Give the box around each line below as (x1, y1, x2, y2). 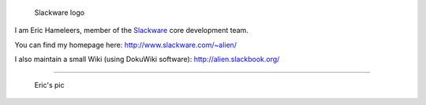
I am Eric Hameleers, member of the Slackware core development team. (14, 26, 248, 35)
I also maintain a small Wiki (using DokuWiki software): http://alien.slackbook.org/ (14, 55, 280, 64)
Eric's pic (34, 80, 65, 89)
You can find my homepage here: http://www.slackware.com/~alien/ (14, 40, 237, 49)
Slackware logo (34, 8, 85, 17)
